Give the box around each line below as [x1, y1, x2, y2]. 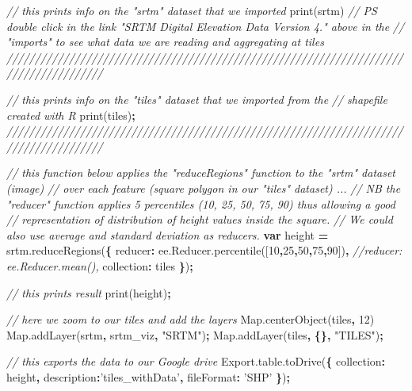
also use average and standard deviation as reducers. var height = [6, 226, 329, 243]
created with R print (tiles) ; [6, 106, 135, 123]
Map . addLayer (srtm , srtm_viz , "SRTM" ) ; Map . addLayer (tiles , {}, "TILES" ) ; [6, 326, 383, 343]
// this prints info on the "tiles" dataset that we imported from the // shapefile [6, 90, 387, 107]
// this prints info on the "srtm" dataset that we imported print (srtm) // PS [6, 2, 377, 18]
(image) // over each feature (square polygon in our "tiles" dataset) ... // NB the [6, 179, 401, 196]
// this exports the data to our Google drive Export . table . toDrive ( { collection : [6, 353, 386, 370]
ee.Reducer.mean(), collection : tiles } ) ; [6, 257, 193, 274]
